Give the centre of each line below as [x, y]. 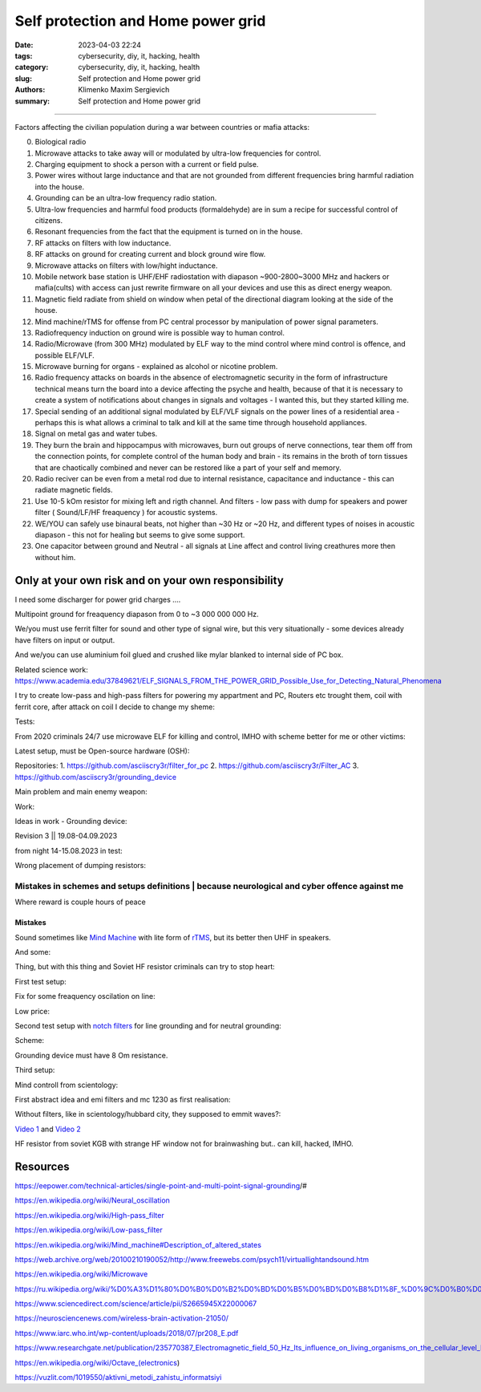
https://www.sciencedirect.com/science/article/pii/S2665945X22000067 [136, 1304]
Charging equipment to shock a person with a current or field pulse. [147, 164]
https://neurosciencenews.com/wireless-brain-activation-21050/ [121, 1318]
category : [32, 67]
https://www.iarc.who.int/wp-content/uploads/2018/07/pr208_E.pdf [127, 1333]
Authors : [30, 90]
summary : [32, 101]
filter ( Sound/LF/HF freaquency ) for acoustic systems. [126, 513]
